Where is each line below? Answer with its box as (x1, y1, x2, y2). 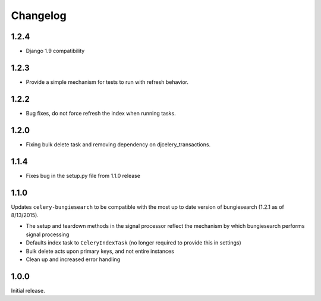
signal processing (26, 231, 70, 238)
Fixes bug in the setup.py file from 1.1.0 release (26, 172, 141, 179)
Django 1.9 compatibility (26, 48, 85, 55)
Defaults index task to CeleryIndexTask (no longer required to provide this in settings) (26, 239, 242, 246)
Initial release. (11, 287, 45, 294)
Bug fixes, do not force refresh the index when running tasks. (26, 109, 176, 117)
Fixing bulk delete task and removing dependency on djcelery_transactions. (26, 140, 211, 148)
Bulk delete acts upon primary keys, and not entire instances (26, 247, 175, 255)
